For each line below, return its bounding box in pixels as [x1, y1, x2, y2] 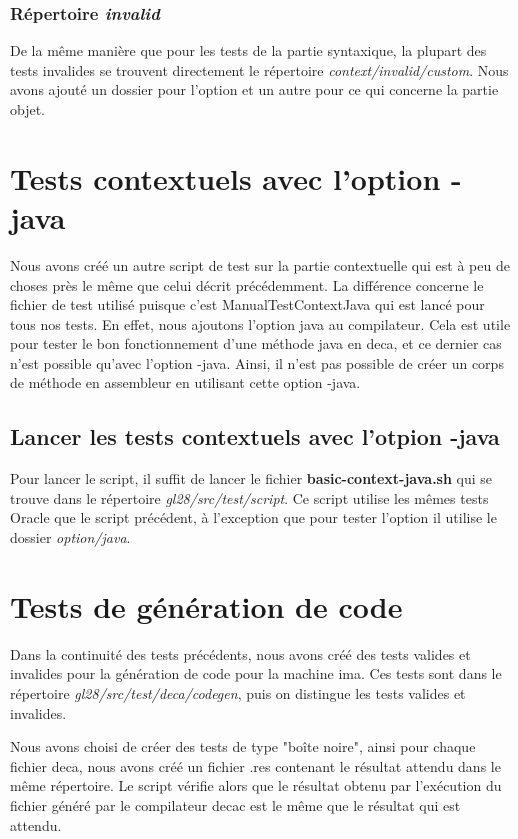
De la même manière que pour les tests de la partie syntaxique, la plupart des [10, 40, 487, 61]
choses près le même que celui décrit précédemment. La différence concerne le [10, 274, 484, 295]
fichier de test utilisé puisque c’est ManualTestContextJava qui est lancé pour [10, 294, 485, 315]
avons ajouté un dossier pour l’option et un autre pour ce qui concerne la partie [10, 79, 499, 100]
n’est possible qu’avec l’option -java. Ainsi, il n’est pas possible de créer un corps [10, 352, 504, 373]
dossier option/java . [10, 527, 131, 548]
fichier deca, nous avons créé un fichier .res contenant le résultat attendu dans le [10, 755, 501, 776]
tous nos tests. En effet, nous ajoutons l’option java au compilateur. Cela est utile [10, 313, 511, 334]
